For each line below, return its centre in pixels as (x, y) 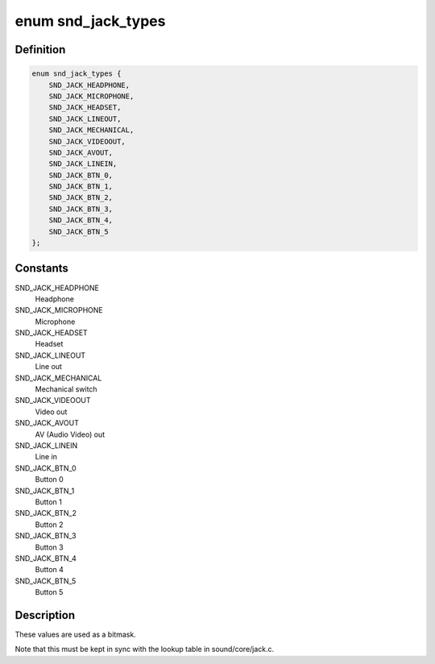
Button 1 (48, 502)
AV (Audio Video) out (70, 434)
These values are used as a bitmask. (75, 634)
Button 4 (50, 570)
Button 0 (49, 479)
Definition (40, 50)
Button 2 (49, 525)
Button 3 (49, 547)
